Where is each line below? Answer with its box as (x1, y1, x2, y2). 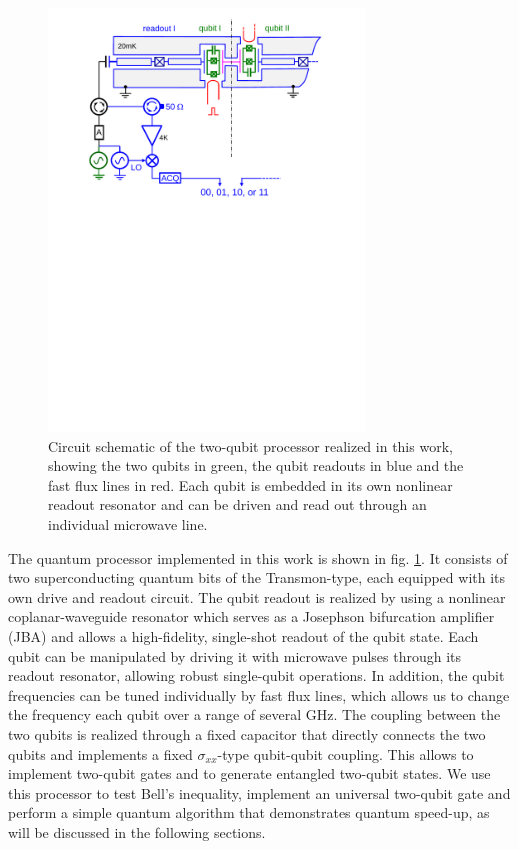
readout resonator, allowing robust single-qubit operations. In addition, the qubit (8, 665, 505, 686)
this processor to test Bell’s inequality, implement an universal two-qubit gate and (8, 782, 511, 803)
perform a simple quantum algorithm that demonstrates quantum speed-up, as (8, 802, 490, 823)
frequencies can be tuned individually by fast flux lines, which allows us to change (8, 684, 510, 705)
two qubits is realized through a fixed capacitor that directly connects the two (8, 723, 486, 744)
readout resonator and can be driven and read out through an (48, 494, 427, 515)
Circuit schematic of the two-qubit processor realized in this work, (48, 435, 453, 456)
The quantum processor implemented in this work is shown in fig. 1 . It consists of (8, 547, 508, 568)
